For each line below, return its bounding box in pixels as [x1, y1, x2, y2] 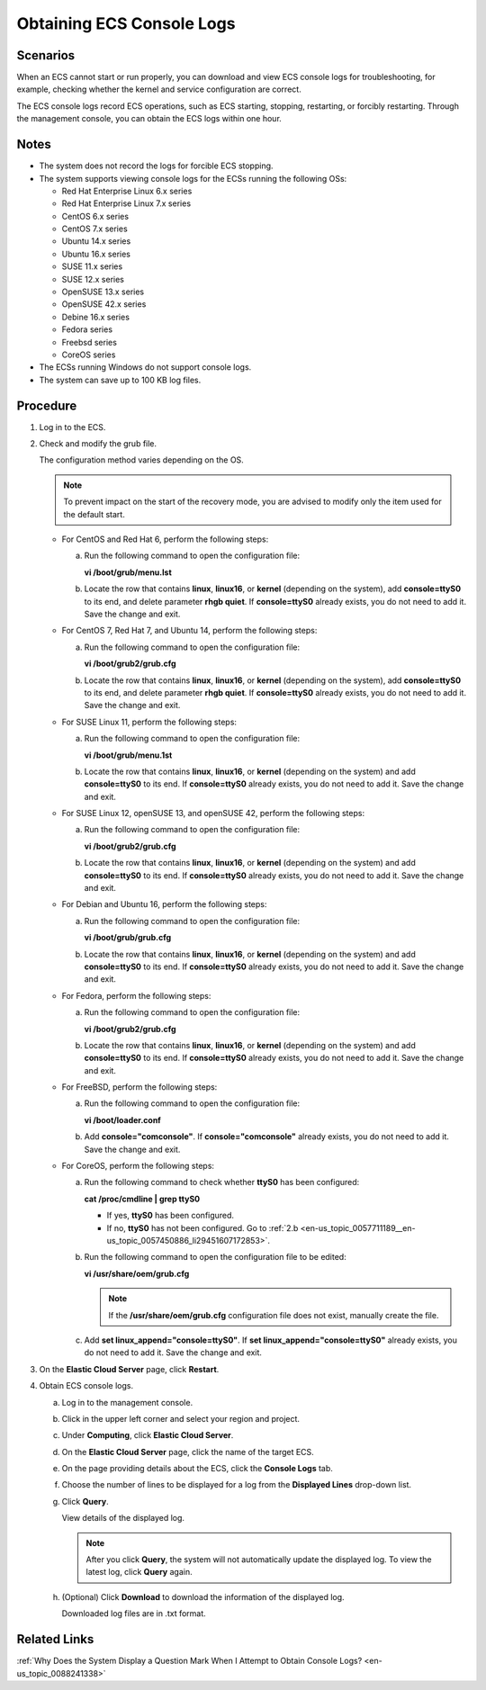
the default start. [63, 508, 125, 519]
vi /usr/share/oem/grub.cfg [84, 1268, 190, 1279]
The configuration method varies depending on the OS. [39, 454, 245, 465]
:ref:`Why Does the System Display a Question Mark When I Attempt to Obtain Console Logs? [16, 1656, 363, 1667]
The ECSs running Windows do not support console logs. [39, 362, 252, 373]
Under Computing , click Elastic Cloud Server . [61, 1430, 234, 1441]
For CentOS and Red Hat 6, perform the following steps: [61, 534, 269, 544]
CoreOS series [61, 349, 116, 360]
